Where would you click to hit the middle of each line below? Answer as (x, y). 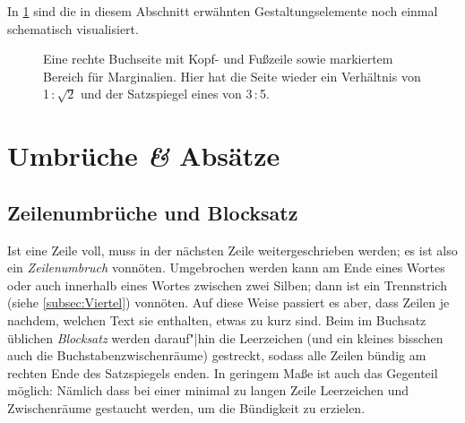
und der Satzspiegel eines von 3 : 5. (175, 94)
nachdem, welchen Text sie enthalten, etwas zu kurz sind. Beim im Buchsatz (217, 319)
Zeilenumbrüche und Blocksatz (153, 212)
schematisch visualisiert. (73, 28)
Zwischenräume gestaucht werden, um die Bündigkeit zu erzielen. (186, 407)
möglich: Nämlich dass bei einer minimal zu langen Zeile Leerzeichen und (208, 390)
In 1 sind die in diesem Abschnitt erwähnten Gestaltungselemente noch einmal (223, 11)
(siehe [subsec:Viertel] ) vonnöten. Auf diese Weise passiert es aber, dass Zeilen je (228, 302)
